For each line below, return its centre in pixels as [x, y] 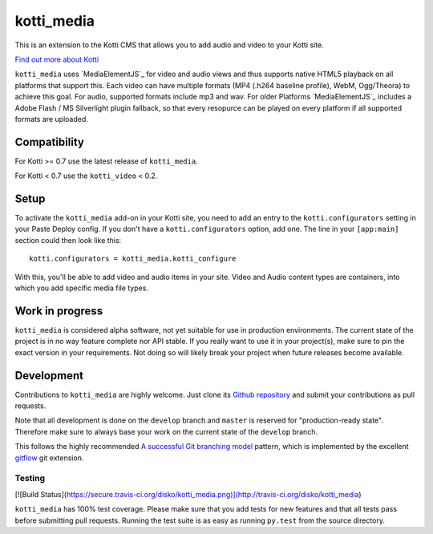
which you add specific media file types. [81, 288]
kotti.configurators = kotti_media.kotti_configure [133, 259]
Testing [30, 479]
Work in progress [59, 311]
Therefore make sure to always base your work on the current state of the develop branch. [166, 431]
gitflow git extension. [49, 458]
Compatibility [49, 142]
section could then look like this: [68, 240]
